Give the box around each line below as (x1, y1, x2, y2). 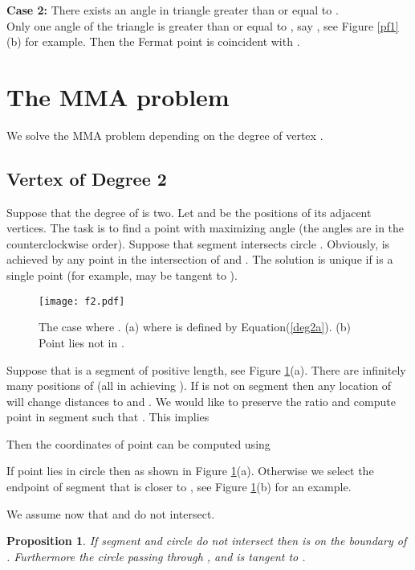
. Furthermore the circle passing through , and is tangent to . (6, 547, 306, 564)
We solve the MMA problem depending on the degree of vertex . (6, 126, 323, 143)
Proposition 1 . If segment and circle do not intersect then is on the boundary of (6, 532, 407, 549)
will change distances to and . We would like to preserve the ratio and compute (6, 392, 396, 409)
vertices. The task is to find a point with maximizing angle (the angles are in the (6, 219, 405, 236)
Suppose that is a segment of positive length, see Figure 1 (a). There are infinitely (6, 361, 406, 378)
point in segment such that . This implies (6, 408, 210, 425)
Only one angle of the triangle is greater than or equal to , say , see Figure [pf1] (6, 17, 399, 34)
